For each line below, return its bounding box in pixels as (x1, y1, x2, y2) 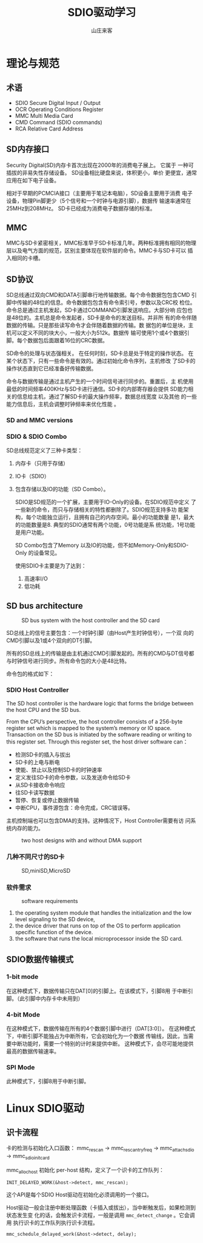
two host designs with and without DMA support (21, 836, 142, 844)
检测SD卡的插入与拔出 (15, 751, 71, 758)
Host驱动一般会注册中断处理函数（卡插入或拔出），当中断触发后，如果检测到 (6, 1204, 196, 1211)
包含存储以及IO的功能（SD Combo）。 (15, 486, 109, 493)
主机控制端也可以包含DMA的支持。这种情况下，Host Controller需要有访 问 (6, 817, 191, 824)
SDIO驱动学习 (67, 5, 136, 19)
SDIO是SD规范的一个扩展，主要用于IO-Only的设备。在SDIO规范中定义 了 (15, 498, 197, 506)
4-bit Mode (6, 1010, 41, 1018)
